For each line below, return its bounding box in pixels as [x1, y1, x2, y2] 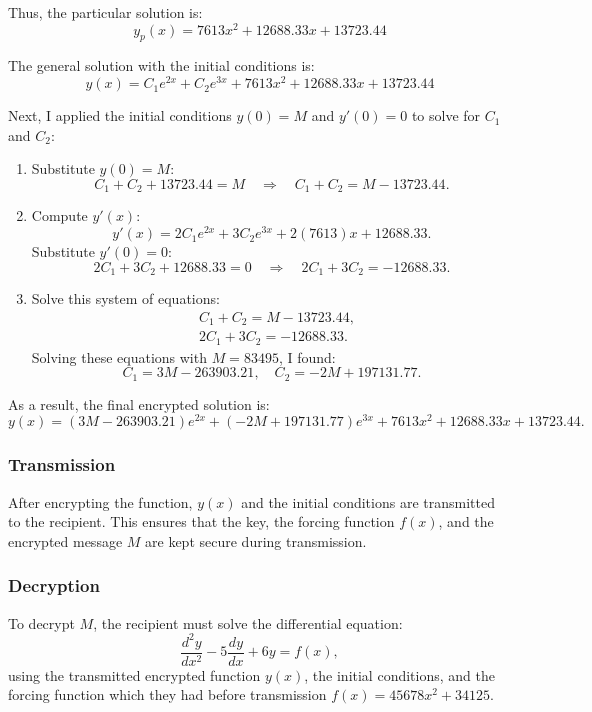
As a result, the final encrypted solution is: [8, 393, 270, 414]
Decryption [8, 573, 100, 598]
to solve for [411, 105, 481, 126]
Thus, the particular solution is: [8, 2, 203, 22]
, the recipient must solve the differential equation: [93, 612, 403, 633]
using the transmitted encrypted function [8, 664, 261, 685]
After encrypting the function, [8, 491, 193, 512]
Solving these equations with [31, 346, 207, 367]
